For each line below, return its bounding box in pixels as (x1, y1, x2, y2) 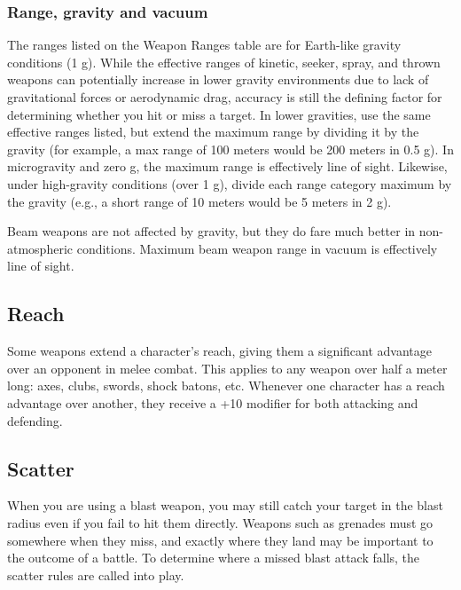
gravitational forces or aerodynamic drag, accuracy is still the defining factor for (7, 88, 442, 106)
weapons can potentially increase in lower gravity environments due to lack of (7, 70, 429, 89)
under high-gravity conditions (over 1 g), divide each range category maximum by (7, 174, 452, 193)
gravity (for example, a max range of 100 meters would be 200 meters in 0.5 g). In (7, 139, 454, 158)
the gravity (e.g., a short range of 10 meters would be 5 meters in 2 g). (7, 192, 392, 210)
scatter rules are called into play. (7, 565, 184, 584)
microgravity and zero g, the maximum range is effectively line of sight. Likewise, (7, 157, 448, 176)
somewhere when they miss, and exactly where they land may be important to (7, 531, 434, 549)
